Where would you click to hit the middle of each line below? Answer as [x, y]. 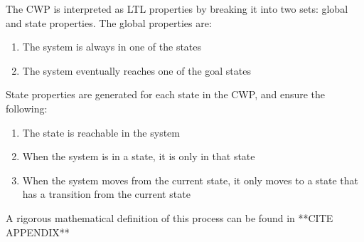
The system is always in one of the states [112, 47]
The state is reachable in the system [101, 132]
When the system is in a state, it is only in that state [139, 156]
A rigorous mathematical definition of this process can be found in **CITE [170, 217]
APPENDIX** [38, 232]
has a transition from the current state [106, 194]
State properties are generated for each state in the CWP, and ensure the [166, 94]
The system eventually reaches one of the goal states [136, 70]
